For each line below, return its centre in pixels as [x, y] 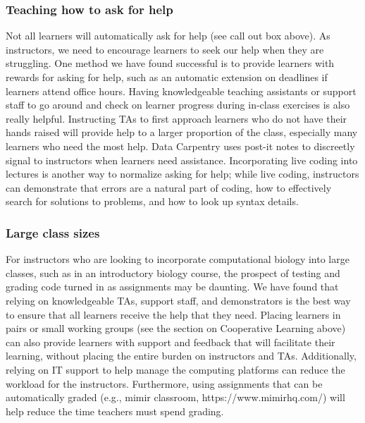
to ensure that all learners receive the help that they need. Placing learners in [173, 314]
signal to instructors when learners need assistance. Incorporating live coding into [182, 160]
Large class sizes [53, 232]
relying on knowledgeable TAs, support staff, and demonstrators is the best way [178, 300]
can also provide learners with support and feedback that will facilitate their [171, 342]
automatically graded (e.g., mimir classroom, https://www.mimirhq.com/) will [175, 397]
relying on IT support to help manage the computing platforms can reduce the [175, 369]
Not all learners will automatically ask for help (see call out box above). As [168, 36]
